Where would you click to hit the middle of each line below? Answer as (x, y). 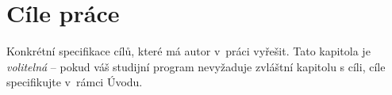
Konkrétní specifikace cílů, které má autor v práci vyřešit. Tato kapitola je (188, 51)
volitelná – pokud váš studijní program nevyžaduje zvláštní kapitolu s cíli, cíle (196, 66)
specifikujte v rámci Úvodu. (75, 82)
